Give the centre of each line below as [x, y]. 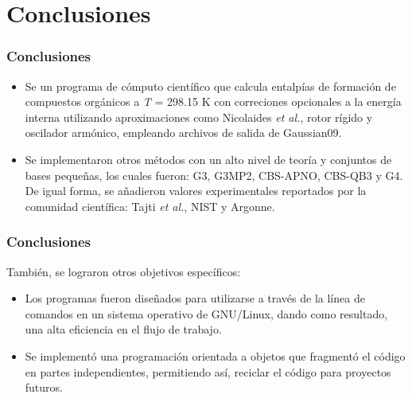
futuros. [44, 387]
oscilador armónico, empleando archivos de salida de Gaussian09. [183, 133]
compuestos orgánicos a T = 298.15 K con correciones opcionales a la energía [213, 101]
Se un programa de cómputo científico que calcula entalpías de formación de [210, 86]
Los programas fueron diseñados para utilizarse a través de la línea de [195, 298]
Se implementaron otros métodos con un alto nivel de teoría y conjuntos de [208, 159]
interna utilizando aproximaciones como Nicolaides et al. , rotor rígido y [199, 117]
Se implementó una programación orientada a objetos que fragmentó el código [215, 355]
